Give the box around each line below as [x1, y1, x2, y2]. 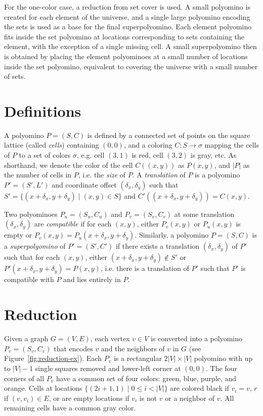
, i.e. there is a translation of [100, 263, 189, 273]
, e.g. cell [76, 150, 105, 160]
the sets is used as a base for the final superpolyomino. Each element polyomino [4, 21, 252, 32]
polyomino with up [194, 353, 253, 363]
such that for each [4, 252, 60, 262]
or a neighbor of [165, 392, 214, 403]
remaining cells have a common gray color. [4, 402, 136, 413]
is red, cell [131, 150, 163, 160]
